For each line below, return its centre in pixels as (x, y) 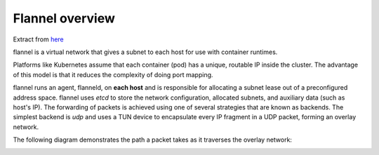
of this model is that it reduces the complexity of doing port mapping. (113, 74)
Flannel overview (64, 18)
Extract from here (39, 39)
